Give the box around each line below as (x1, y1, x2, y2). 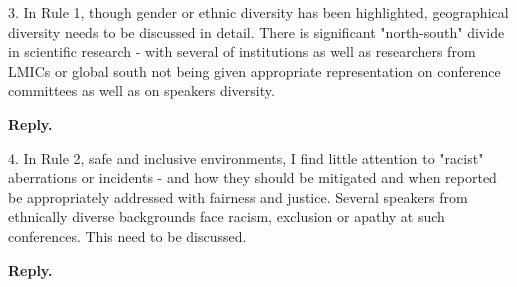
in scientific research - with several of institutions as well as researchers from (8, 41, 476, 62)
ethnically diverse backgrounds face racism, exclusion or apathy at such (8, 206, 445, 227)
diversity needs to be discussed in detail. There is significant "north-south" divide (8, 21, 505, 42)
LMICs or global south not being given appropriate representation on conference (8, 60, 501, 81)
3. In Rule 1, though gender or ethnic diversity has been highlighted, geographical (8, 2, 509, 22)
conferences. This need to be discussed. (8, 225, 247, 246)
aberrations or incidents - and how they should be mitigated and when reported (8, 167, 497, 188)
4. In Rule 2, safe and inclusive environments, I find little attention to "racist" (8, 147, 484, 168)
